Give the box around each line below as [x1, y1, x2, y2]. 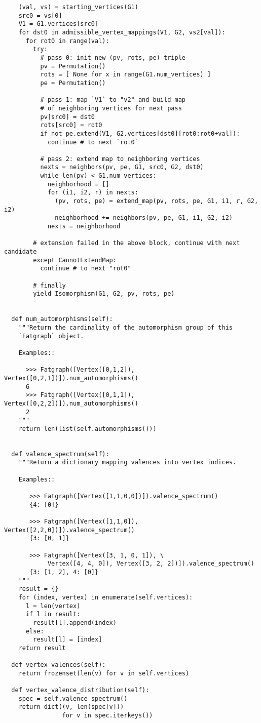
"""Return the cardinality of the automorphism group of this [18, 324, 233, 331]
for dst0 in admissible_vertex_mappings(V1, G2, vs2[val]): [18, 28, 226, 36]
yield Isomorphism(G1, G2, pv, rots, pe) [33, 290, 175, 298]
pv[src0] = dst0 [40, 113, 95, 120]
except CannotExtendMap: [33, 256, 117, 264]
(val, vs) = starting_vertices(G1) [18, 4, 138, 11]
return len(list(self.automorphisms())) [18, 425, 157, 432]
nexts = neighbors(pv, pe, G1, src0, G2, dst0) [40, 164, 204, 171]
